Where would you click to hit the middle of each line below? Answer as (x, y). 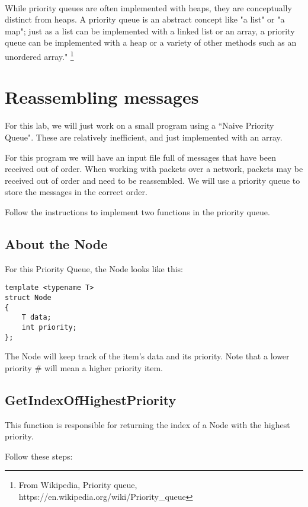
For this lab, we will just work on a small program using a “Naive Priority (139, 125)
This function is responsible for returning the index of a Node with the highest (147, 424)
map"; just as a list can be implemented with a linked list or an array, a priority (150, 31)
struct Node (28, 297)
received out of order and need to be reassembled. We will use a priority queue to (153, 180)
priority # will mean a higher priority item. (84, 367)
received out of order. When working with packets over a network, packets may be (154, 169)
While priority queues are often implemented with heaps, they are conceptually (148, 7)
